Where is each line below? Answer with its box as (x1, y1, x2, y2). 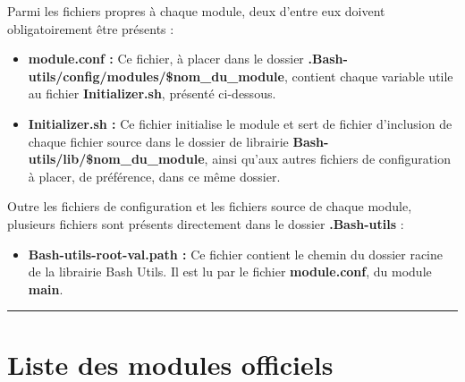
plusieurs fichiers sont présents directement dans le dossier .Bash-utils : (7, 214, 404, 233)
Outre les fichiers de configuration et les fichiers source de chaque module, (7, 197, 412, 216)
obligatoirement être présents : (7, 19, 174, 38)
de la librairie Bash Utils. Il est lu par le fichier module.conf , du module (28, 262, 432, 281)
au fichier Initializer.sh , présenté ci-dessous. (28, 84, 276, 103)
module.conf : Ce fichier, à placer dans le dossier (28, 49, 304, 68)
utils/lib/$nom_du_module (28, 149, 205, 168)
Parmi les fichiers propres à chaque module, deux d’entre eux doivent (7, 2, 385, 20)
